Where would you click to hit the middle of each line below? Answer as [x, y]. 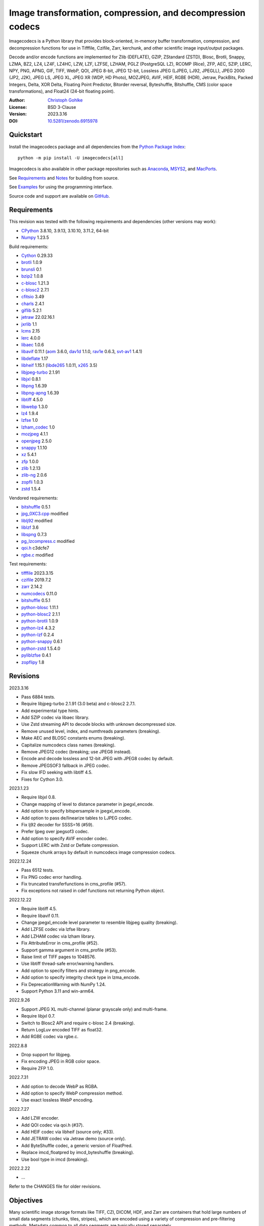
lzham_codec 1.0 [38, 427]
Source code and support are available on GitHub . [59, 196]
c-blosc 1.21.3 [35, 283]
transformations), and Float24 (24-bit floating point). [62, 91]
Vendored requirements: [33, 498]
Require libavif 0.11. [40, 916]
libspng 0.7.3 [34, 534]
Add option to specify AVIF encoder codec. [65, 838]
